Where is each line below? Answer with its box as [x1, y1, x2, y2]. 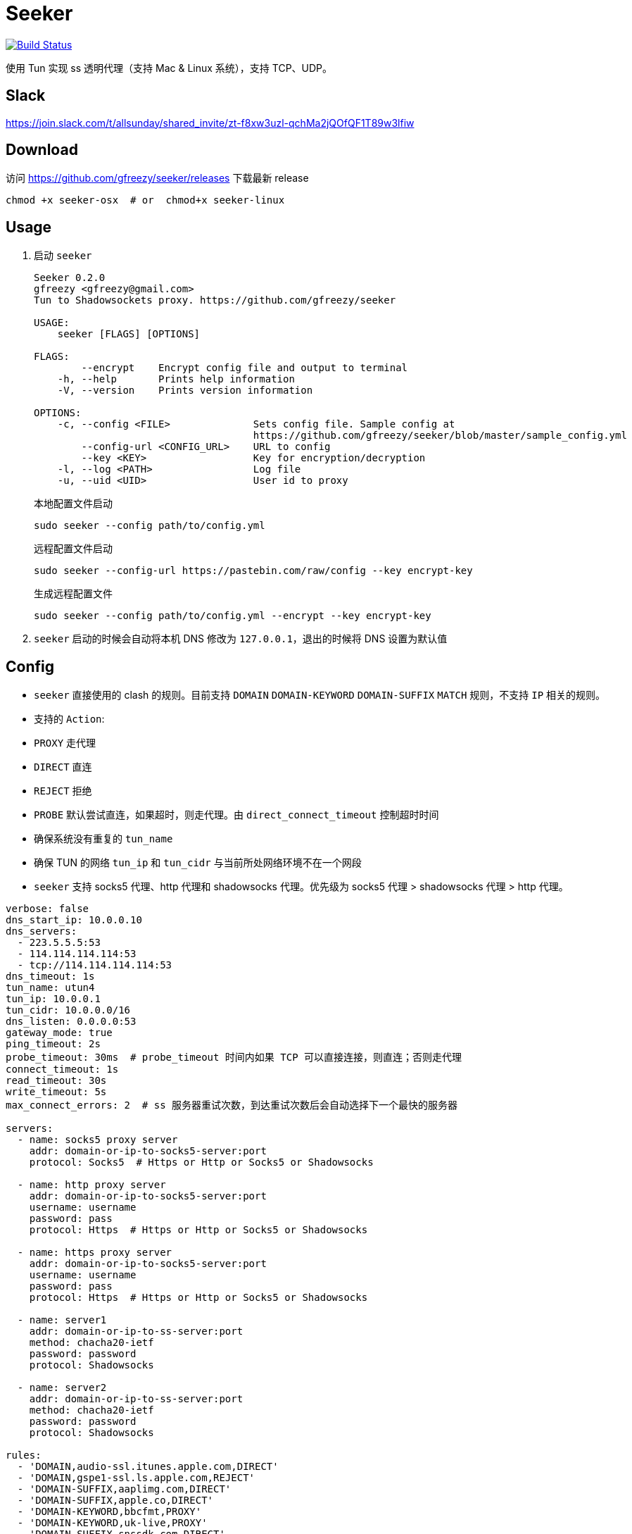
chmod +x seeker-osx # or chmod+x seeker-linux [6, 194, 285, 206]
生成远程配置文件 [34, 587, 113, 600]
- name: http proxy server [17, 1179, 166, 1191]
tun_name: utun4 [6, 982, 95, 994]
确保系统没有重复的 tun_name [34, 833, 173, 845]
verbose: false [6, 903, 89, 915]
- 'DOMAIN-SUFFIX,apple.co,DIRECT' [17, 1495, 214, 1507]
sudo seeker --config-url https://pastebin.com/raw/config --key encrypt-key [34, 565, 473, 577]
